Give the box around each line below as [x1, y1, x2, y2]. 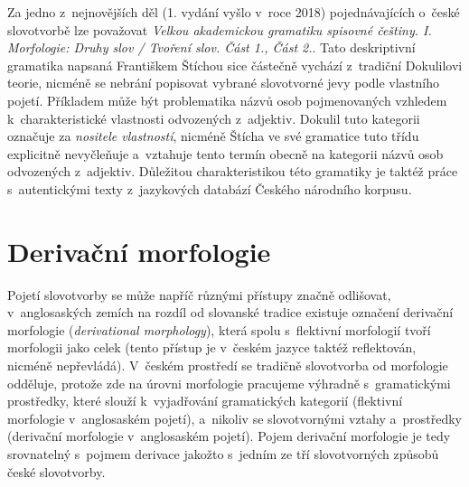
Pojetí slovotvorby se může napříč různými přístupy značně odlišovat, [7, 285, 391, 304]
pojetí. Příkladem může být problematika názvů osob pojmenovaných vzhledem [7, 90, 447, 109]
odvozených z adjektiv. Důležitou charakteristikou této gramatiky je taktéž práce [7, 162, 458, 181]
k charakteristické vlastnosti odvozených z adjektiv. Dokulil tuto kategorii [7, 108, 420, 127]
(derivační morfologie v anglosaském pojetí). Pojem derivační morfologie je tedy [7, 426, 451, 445]
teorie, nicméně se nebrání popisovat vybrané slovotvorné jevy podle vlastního [7, 73, 440, 92]
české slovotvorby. [7, 462, 106, 481]
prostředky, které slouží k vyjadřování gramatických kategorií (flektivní [7, 391, 403, 410]
